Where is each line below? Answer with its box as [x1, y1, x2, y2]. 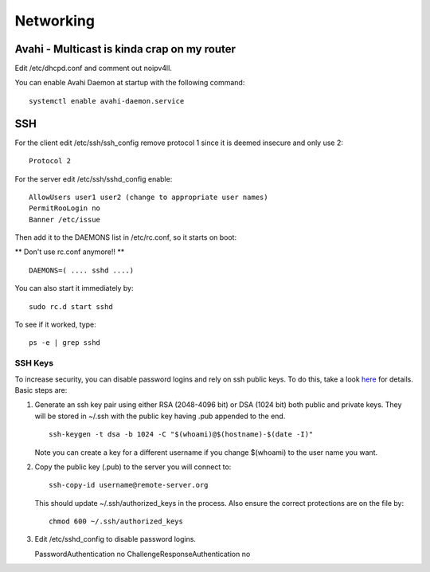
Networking [14, 12, 96, 29]
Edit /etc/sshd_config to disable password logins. [34, 535, 197, 544]
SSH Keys [14, 358, 54, 369]
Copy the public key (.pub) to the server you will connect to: [34, 462, 232, 472]
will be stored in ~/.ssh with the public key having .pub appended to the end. [34, 411, 286, 421]
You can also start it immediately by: [14, 284, 135, 293]
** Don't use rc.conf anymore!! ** [14, 247, 125, 257]
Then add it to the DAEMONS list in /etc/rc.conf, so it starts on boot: [14, 233, 237, 242]
